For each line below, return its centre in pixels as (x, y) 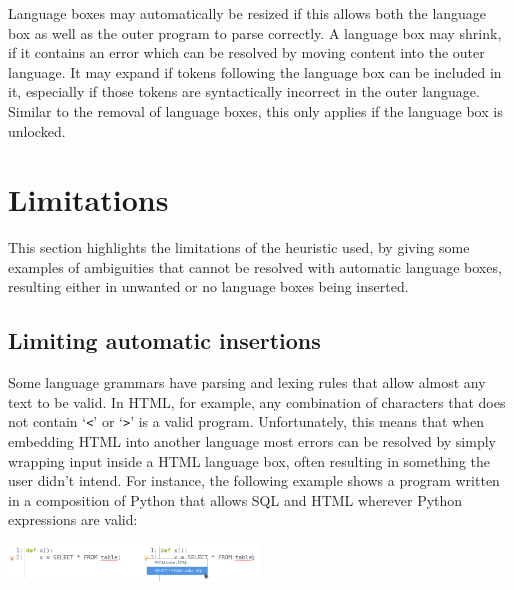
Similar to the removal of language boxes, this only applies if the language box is (255, 110)
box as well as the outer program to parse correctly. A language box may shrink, (255, 32)
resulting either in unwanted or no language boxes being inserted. (208, 286)
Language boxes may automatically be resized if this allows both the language (247, 13)
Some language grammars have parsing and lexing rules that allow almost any (247, 382)
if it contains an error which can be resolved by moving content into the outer (246, 52)
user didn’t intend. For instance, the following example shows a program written (254, 480)
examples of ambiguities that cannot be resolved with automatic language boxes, (255, 266)
